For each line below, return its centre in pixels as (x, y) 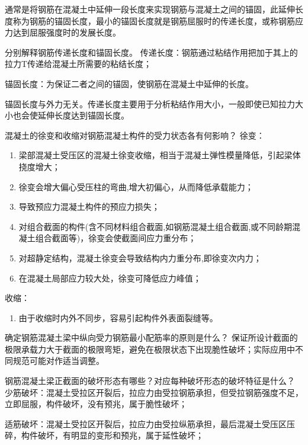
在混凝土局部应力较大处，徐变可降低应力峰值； (110, 278)
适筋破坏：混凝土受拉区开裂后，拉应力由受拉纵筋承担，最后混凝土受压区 (146, 423)
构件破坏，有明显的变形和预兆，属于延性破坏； (112, 435)
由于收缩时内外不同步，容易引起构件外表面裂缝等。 (118, 317)
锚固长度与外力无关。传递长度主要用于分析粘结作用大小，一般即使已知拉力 (150, 103)
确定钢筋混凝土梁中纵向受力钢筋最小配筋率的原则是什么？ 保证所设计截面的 (151, 337)
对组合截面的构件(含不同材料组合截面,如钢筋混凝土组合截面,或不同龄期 (155, 226)
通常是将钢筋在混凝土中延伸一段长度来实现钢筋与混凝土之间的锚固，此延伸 (150, 9)
